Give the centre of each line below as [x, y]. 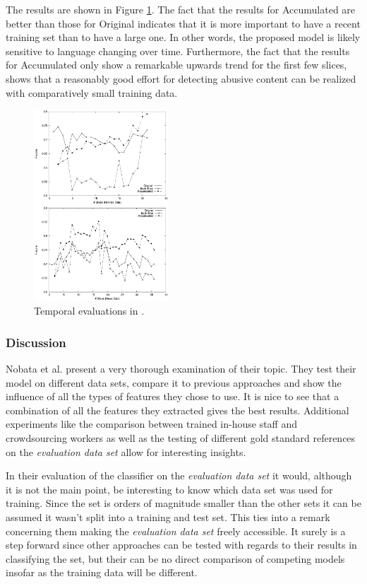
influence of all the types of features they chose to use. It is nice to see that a [173, 396]
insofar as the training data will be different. [102, 572]
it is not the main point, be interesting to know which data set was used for [169, 489]
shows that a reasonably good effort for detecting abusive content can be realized [181, 78]
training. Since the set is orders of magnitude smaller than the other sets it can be [183, 503]
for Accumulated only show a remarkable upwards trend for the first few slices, [176, 65]
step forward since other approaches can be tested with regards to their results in [181, 545]
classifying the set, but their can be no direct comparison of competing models [175, 558]
